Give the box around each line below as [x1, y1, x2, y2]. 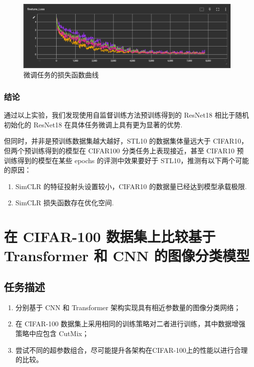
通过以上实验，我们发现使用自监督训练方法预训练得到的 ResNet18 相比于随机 [4, 110, 249, 120]
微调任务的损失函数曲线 [23, 70, 99, 80]
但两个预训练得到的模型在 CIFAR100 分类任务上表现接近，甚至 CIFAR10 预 [4, 146, 244, 156]
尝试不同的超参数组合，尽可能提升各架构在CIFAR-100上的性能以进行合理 [15, 344, 248, 355]
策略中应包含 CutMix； [15, 328, 89, 338]
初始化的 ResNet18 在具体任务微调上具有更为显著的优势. [4, 119, 183, 129]
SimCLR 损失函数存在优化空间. [15, 197, 114, 208]
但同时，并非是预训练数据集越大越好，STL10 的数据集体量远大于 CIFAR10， [4, 136, 248, 146]
